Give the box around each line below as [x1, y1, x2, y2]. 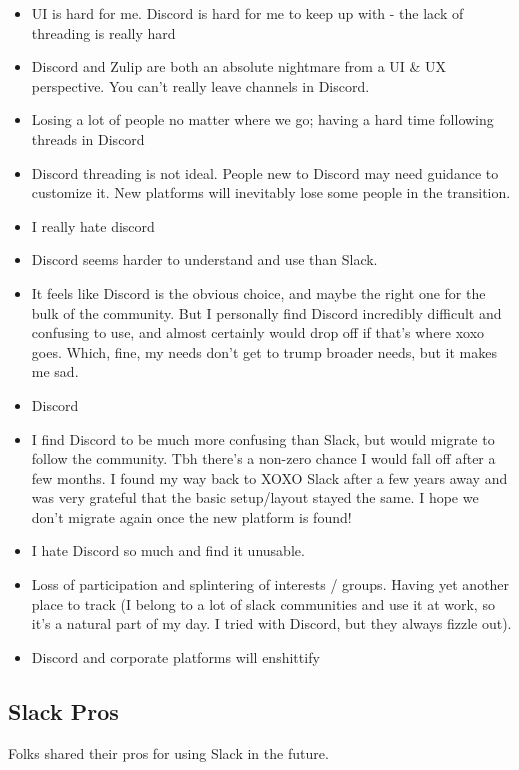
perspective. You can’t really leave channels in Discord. [31, 75, 370, 96]
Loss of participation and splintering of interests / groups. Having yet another [31, 574, 510, 595]
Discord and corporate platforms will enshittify [31, 646, 320, 667]
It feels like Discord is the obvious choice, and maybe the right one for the [31, 282, 486, 303]
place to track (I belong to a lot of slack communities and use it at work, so [31, 593, 495, 614]
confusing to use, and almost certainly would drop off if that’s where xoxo [31, 322, 485, 343]
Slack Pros [8, 695, 119, 726]
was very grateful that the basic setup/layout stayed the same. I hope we [31, 487, 479, 508]
